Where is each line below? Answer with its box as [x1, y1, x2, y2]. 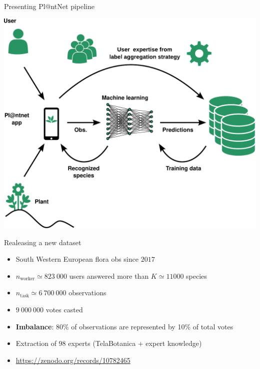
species [186, 270, 207, 281]
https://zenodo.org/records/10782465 [15, 354, 130, 365]
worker [20, 276, 35, 282]
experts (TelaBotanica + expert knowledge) [68, 338, 202, 348]
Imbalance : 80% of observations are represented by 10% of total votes [15, 321, 233, 331]
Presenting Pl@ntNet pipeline [4, 1, 94, 11]
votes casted [45, 304, 83, 314]
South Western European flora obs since [15, 254, 138, 264]
